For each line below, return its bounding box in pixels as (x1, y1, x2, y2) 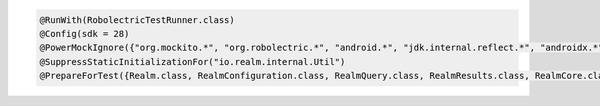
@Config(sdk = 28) (39, 28, 130, 39)
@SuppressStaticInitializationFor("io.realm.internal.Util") (39, 56, 346, 67)
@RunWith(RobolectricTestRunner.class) (39, 14, 235, 25)
